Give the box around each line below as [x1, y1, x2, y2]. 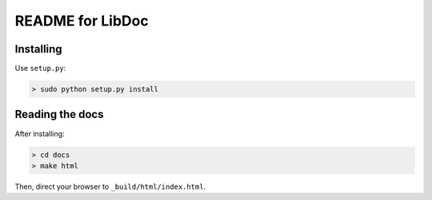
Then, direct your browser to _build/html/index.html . [14, 182, 206, 191]
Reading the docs [14, 108, 104, 121]
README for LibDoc [14, 12, 149, 29]
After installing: [14, 128, 65, 139]
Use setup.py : [14, 64, 66, 73]
